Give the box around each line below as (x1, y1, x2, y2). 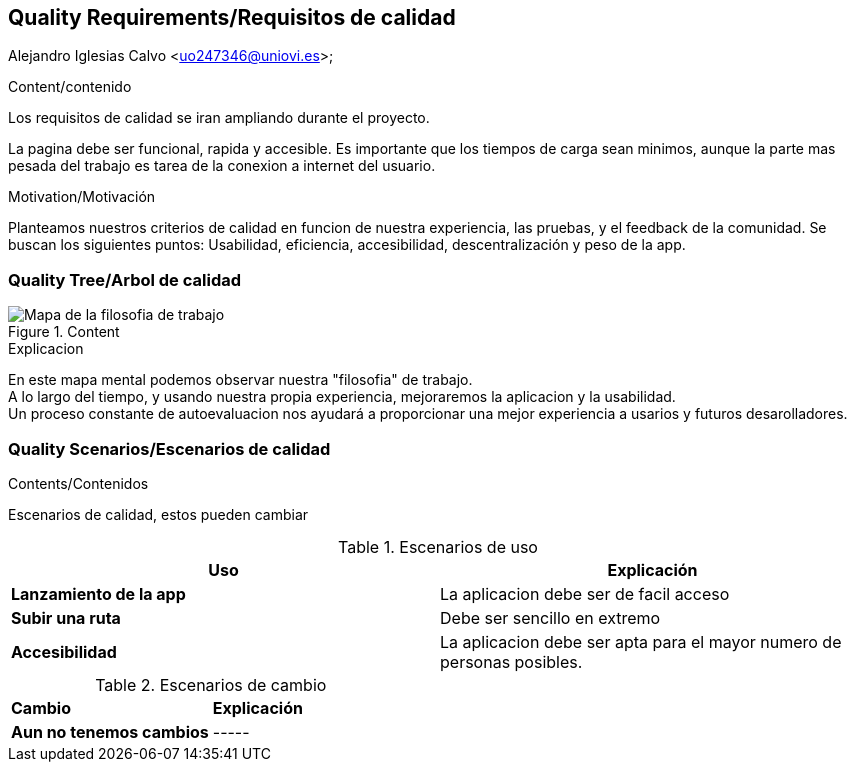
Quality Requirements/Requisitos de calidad (8, 5, 456, 30)
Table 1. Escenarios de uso (338, 536, 538, 557)
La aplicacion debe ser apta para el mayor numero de (440, 631, 842, 652)
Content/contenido (8, 78, 132, 96)
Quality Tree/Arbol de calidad (8, 269, 242, 290)
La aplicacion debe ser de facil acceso (440, 583, 730, 604)
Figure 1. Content (8, 323, 120, 341)
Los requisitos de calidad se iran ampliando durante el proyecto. (8, 109, 430, 127)
